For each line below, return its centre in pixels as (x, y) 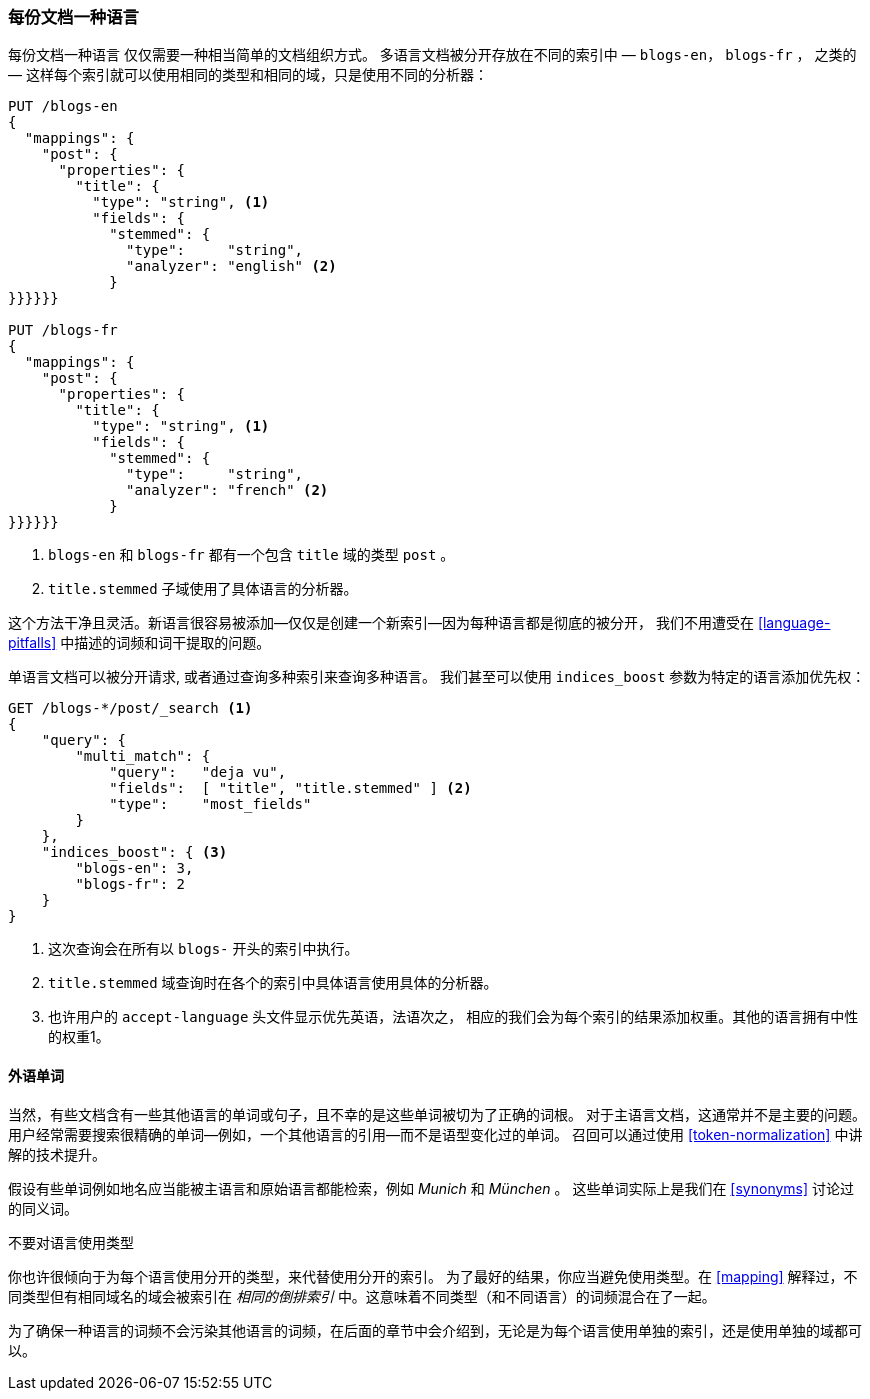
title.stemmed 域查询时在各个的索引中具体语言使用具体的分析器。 (273, 983)
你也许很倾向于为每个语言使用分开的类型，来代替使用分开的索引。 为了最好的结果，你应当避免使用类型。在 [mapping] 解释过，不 (433, 1276)
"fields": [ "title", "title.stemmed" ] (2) (290, 788)
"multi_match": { (143, 756)
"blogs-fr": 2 (130, 884)
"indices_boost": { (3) (134, 852)
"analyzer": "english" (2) (231, 266)
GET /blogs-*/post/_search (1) (130, 708)
